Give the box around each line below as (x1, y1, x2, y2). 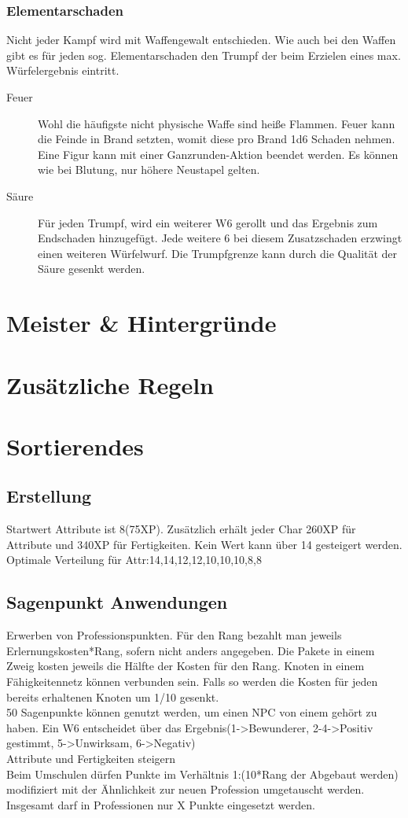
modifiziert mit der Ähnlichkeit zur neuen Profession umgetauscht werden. (6, 781, 365, 798)
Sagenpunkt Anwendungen (6, 590, 228, 614)
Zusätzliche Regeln (6, 368, 215, 400)
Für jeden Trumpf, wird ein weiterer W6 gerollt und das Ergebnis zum (38, 214, 378, 230)
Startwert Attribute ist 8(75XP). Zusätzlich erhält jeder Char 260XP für (6, 521, 356, 537)
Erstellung (6, 484, 92, 508)
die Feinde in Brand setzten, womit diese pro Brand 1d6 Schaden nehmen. (38, 131, 395, 147)
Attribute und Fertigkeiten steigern (6, 750, 176, 766)
